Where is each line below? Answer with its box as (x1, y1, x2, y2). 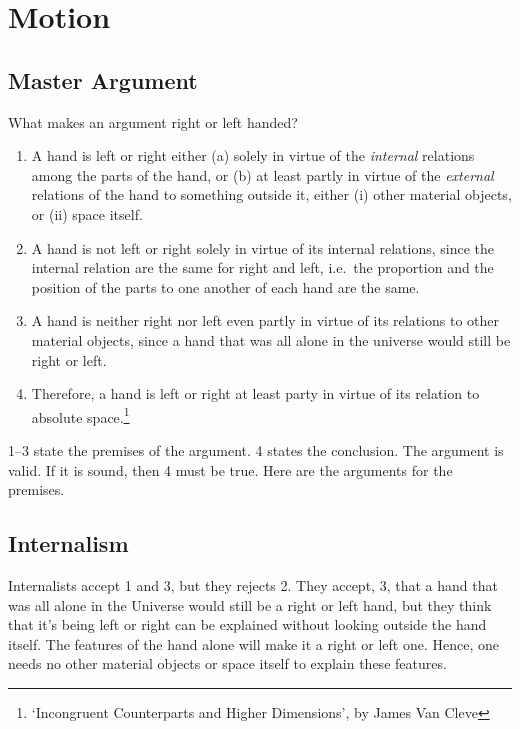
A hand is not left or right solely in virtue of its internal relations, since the (31, 237, 495, 258)
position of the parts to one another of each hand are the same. (31, 276, 420, 297)
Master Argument (8, 64, 198, 95)
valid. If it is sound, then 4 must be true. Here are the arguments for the (8, 459, 453, 480)
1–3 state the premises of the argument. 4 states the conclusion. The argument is (8, 439, 504, 460)
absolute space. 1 (31, 403, 130, 427)
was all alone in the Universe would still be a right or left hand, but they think (8, 594, 492, 615)
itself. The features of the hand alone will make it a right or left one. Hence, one (8, 633, 500, 654)
